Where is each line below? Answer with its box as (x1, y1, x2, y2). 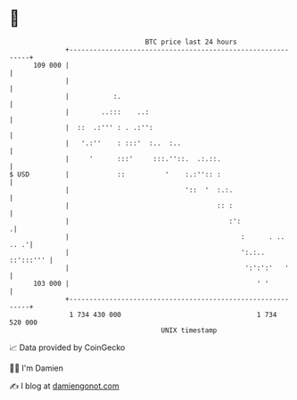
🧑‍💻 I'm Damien (9, 363, 64, 373)
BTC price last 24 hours (144, 37, 238, 46)
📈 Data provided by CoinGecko (9, 342, 126, 353)
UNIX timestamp (161, 325, 218, 335)
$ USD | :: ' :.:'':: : (9, 169, 221, 179)
